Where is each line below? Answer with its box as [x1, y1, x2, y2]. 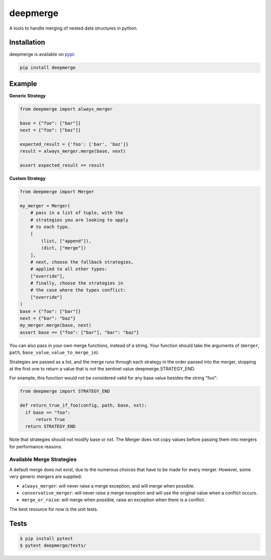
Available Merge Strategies [9, 456, 77, 463]
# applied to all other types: [30, 266, 107, 272]
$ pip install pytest [20, 535, 73, 541]
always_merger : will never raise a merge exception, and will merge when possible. [22, 483, 195, 489]
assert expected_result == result [20, 162, 105, 168]
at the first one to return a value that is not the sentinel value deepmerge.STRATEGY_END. [9, 365, 196, 371]
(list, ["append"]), [41, 238, 92, 244]
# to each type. [30, 224, 70, 230]
